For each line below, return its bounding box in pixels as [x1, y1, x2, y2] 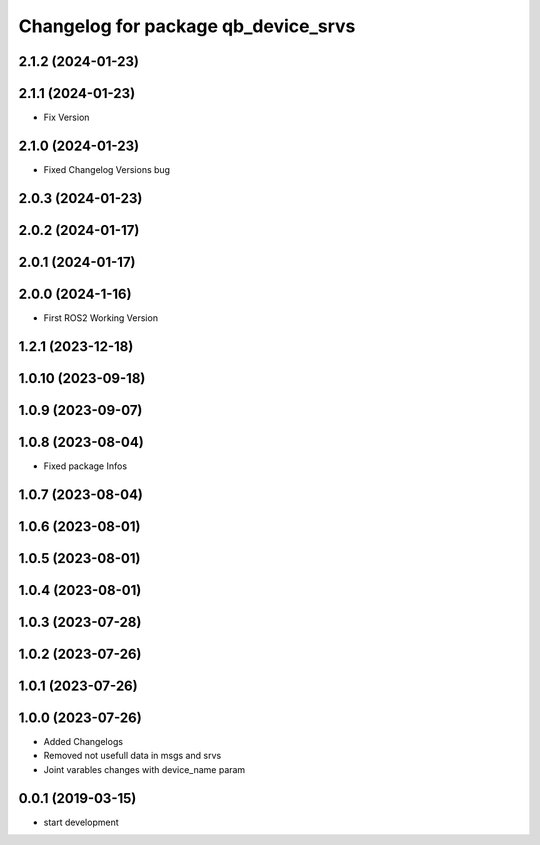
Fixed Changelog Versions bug [43, 163, 170, 175]
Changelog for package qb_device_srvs [18, 15, 356, 37]
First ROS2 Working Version [43, 311, 159, 324]
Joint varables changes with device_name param [43, 763, 246, 775]
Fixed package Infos [43, 460, 128, 472]
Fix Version [43, 111, 90, 124]
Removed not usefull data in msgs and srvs [43, 750, 222, 762]
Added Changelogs [43, 735, 124, 747]
